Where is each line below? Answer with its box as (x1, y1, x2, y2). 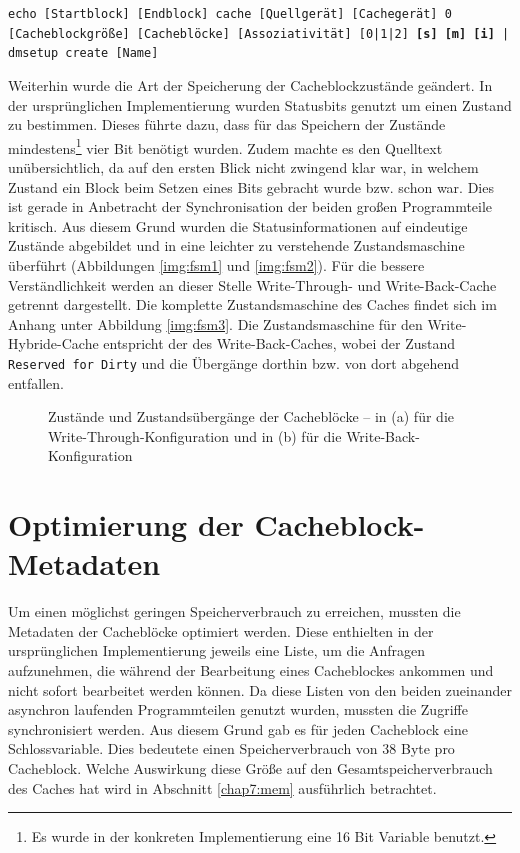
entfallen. (8, 372, 65, 393)
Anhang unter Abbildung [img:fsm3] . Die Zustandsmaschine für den (8, 313, 423, 334)
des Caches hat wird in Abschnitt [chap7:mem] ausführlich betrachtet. (8, 777, 437, 798)
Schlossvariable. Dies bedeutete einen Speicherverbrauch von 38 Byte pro (8, 738, 455, 759)
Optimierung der (8, 504, 244, 545)
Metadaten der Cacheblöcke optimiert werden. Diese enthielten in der (8, 620, 434, 641)
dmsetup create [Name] (8, 46, 159, 61)
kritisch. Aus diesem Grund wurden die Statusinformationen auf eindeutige (8, 215, 468, 236)
